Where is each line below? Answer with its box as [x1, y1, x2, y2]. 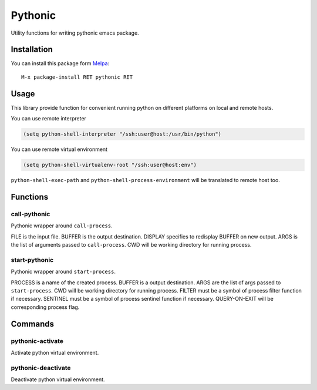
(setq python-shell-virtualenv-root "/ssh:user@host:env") [23, 162, 197, 169]
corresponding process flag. [11, 303, 80, 311]
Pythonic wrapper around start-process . [11, 268, 116, 275]
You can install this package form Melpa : [11, 60, 110, 67]
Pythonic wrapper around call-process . [11, 222, 113, 229]
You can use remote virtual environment [11, 146, 108, 153]
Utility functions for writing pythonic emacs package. [11, 29, 139, 36]
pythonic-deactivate [11, 364, 71, 372]
